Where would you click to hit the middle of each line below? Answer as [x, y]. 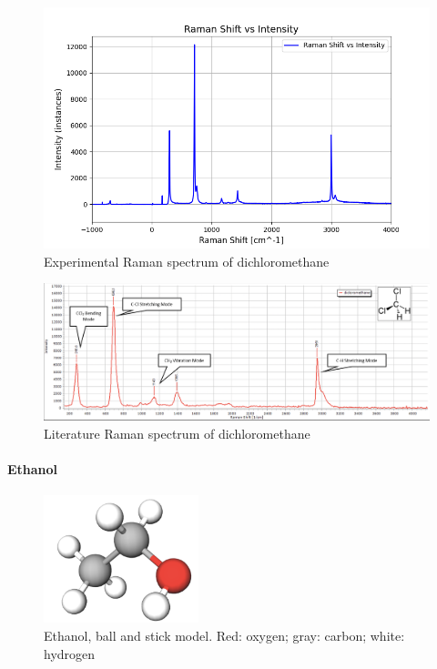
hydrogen [70, 653]
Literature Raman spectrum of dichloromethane [177, 434]
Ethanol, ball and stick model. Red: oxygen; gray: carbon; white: [224, 635]
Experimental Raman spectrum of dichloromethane [187, 261]
